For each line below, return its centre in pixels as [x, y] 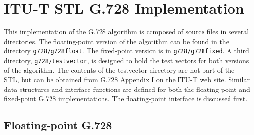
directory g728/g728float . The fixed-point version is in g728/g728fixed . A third [127, 51]
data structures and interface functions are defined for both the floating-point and [127, 89]
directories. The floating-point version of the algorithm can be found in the [116, 41]
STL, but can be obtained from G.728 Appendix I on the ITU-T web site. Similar [127, 79]
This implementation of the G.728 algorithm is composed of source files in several [127, 32]
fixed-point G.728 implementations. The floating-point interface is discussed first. [126, 99]
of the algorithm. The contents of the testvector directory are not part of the [119, 70]
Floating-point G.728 [58, 125]
